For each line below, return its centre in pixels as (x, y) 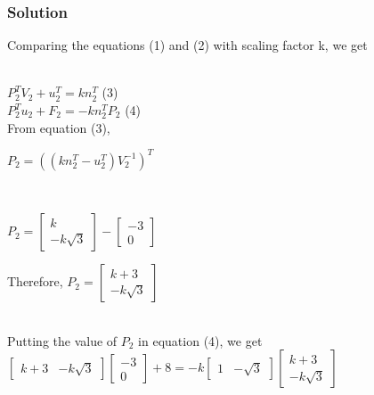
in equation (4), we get (200, 340)
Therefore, (35, 281)
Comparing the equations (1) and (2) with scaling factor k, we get (187, 45)
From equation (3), (59, 127)
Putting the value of (62, 340)
